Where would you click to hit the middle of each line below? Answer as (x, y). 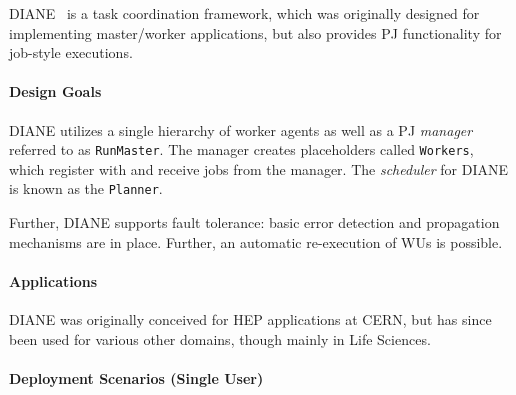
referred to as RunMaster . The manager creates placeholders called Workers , (241, 149)
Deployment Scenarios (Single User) (136, 377)
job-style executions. (71, 52)
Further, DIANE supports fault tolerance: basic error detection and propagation (254, 222)
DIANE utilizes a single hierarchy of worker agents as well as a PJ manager (241, 129)
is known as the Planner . (86, 188)
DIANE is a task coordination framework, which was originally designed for (244, 13)
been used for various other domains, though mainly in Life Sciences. (220, 338)
